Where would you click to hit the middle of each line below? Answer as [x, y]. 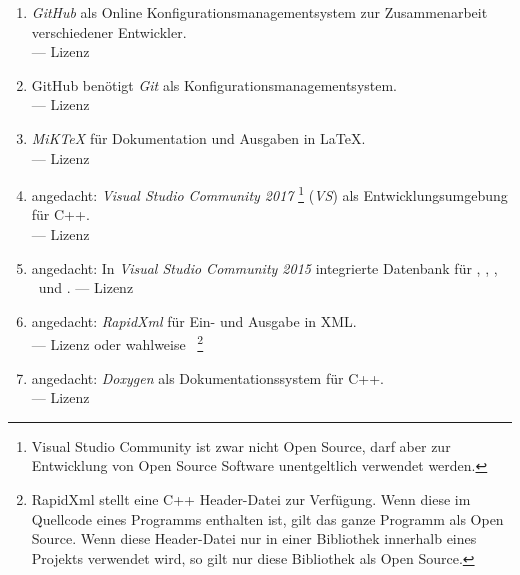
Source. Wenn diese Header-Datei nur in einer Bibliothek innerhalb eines [254, 538]
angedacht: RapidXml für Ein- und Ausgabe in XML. [194, 320]
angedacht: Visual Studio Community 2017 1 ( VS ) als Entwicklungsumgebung [269, 193]
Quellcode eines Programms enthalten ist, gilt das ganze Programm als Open [267, 518]
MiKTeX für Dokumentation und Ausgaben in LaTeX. [198, 137]
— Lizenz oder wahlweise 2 [117, 343]
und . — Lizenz [86, 287]
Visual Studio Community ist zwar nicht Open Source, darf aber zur [241, 445]
